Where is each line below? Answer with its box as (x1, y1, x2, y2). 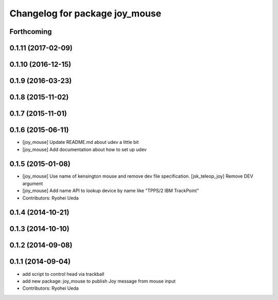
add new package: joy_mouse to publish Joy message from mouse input (22, 278, 176, 284)
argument (22, 180, 43, 186)
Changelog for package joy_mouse (9, 8, 162, 19)
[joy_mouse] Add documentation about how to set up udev (22, 146, 147, 153)
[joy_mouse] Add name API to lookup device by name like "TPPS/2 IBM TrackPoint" (22, 188, 199, 194)
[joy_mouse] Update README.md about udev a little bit (22, 139, 139, 145)
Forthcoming (9, 27, 52, 36)
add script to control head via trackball (22, 271, 105, 277)
